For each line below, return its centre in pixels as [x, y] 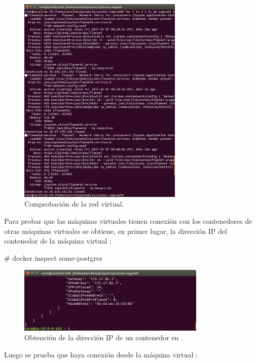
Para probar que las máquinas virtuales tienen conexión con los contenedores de [128, 220]
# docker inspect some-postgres [53, 257]
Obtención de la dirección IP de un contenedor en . [104, 337]
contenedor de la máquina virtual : [58, 241]
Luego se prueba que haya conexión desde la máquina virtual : [101, 355]
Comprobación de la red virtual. [74, 204]
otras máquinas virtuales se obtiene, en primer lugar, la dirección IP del [116, 231]
